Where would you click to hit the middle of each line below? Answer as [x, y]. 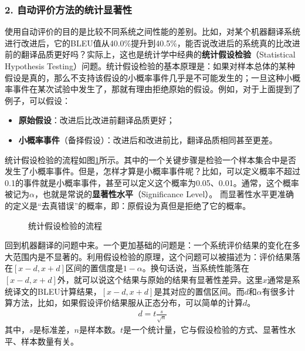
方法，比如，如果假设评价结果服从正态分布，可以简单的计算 [128, 303]
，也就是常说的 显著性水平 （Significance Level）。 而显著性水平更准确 [164, 194]
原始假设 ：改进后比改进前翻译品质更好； [96, 120]
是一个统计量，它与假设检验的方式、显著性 [206, 330]
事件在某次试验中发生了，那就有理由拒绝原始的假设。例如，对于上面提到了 [156, 89]
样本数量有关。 [50, 341]
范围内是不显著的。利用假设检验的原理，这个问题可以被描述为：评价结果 [152, 256]
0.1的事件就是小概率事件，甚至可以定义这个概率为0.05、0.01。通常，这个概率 [152, 182]
